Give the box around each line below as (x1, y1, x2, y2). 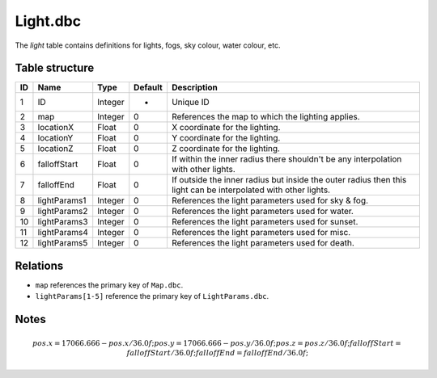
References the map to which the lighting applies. (171, 111, 360, 123)
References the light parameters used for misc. (171, 227, 351, 238)
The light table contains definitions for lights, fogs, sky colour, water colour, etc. (15, 40, 281, 50)
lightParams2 (37, 206, 88, 217)
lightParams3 (37, 216, 88, 228)
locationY (37, 132, 74, 144)
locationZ (37, 143, 74, 154)
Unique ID (171, 97, 210, 108)
